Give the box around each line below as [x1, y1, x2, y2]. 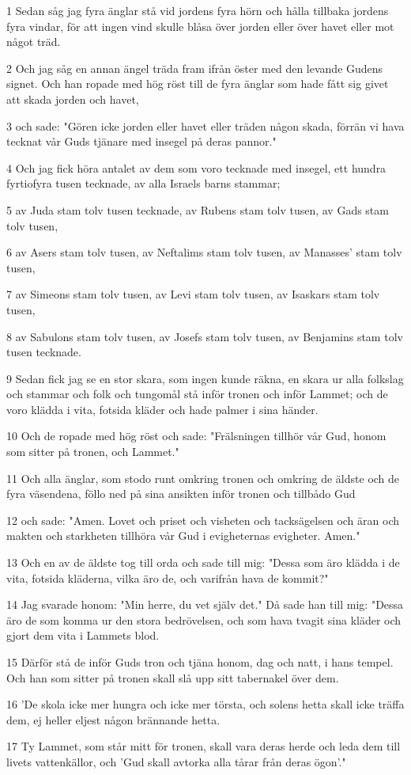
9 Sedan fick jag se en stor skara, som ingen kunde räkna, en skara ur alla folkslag [6, 370, 404, 386]
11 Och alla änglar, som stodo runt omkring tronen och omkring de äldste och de [6, 469, 400, 486]
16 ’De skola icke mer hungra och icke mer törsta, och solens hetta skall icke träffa [6, 696, 405, 712]
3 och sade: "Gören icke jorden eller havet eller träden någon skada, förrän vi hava [6, 117, 405, 134]
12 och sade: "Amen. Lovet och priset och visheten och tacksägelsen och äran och [6, 511, 399, 528]
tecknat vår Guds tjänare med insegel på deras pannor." [6, 133, 277, 150]
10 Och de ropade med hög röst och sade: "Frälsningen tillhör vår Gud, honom [6, 427, 386, 444]
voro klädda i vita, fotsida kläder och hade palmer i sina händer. [6, 401, 319, 417]
